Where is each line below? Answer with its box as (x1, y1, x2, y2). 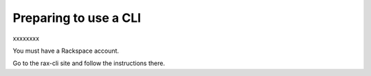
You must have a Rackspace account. (12, 47, 120, 55)
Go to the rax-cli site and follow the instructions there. (12, 59, 165, 68)
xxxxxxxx (12, 34, 40, 42)
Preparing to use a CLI (12, 10, 142, 25)
